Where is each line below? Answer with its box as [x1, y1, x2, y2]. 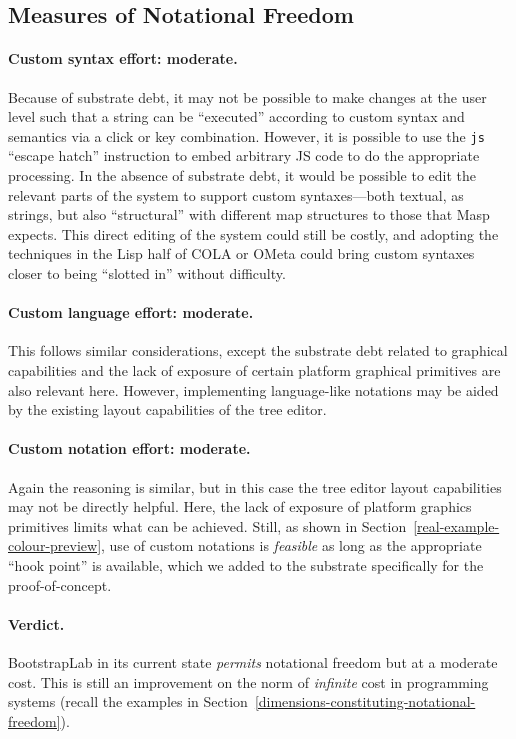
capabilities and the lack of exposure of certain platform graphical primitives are [8, 359, 501, 380]
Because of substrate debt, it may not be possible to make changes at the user [8, 86, 487, 107]
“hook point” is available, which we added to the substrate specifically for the [8, 554, 484, 575]
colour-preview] [8, 535, 102, 556]
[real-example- [413, 515, 500, 536]
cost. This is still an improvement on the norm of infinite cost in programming [8, 671, 489, 692]
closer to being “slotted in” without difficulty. [8, 262, 286, 283]
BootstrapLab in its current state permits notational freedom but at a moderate [8, 651, 498, 672]
